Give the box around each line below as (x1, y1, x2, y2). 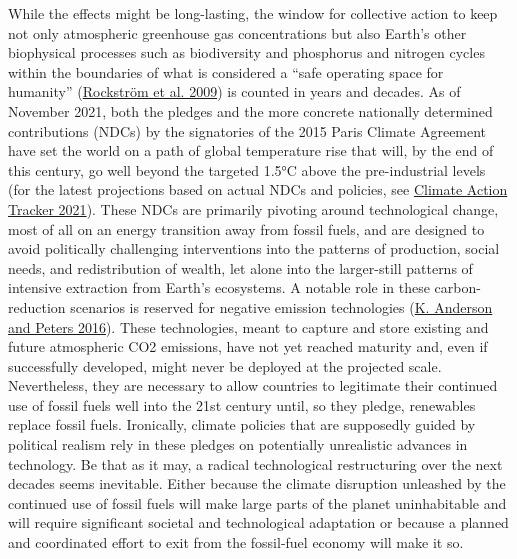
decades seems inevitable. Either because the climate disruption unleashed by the (8, 473, 506, 494)
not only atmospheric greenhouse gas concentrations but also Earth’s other (8, 22, 467, 43)
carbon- (434, 277, 481, 298)
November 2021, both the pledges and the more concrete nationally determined (8, 100, 493, 121)
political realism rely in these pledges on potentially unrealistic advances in (8, 434, 468, 455)
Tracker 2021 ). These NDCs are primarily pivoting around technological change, (8, 198, 499, 219)
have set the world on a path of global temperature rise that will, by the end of (8, 140, 494, 161)
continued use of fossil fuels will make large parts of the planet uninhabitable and (8, 492, 507, 513)
